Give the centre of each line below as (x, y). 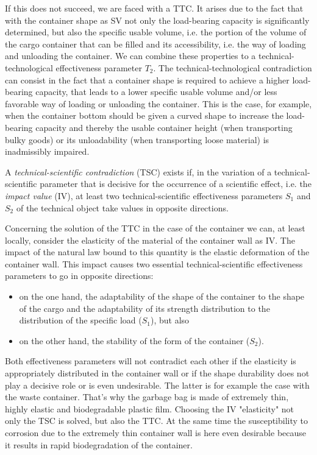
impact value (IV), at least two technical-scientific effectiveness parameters (144, 195)
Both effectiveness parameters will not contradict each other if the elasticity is (151, 361)
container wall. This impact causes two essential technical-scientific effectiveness (154, 263)
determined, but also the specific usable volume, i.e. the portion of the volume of (156, 32)
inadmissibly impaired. (47, 151)
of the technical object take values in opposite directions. (122, 207)
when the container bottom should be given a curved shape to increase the (144, 115)
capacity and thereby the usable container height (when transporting (164, 127)
